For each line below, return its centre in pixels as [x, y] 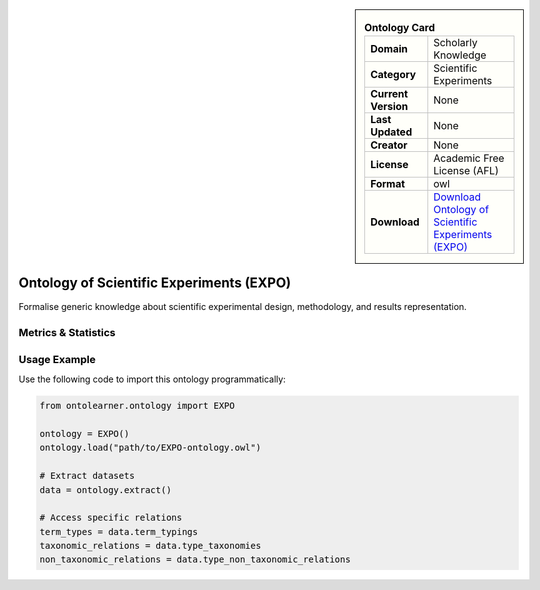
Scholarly [455, 43]
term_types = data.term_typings [119, 531]
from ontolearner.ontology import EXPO [137, 406]
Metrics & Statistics [67, 333]
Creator [389, 145]
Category [393, 75]
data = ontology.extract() [105, 489]
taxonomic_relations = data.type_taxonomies [150, 546]
